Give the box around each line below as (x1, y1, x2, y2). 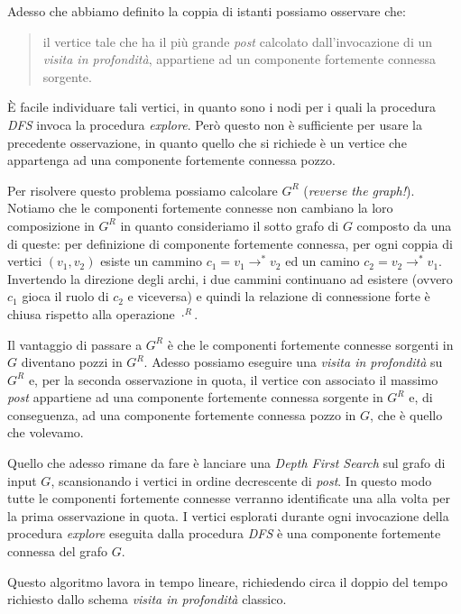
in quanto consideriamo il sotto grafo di (120, 215, 339, 234)
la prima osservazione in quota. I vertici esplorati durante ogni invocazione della (7, 506, 449, 525)
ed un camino (285, 252, 360, 270)
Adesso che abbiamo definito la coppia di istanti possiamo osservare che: (7, 2, 406, 20)
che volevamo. (7, 423, 84, 442)
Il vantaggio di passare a (7, 334, 143, 353)
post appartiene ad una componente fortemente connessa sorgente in (7, 388, 383, 407)
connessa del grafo (7, 542, 108, 561)
